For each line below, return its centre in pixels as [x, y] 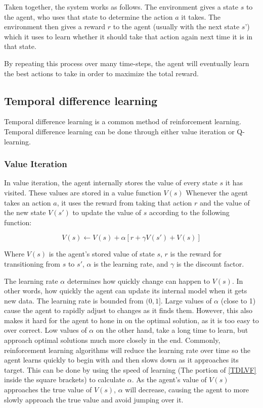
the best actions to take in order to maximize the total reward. [101, 73]
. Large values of [186, 300]
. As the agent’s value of [169, 379]
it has [234, 183]
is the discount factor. [210, 263]
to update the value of [107, 212]
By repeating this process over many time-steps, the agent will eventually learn [127, 63]
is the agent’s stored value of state [102, 254]
